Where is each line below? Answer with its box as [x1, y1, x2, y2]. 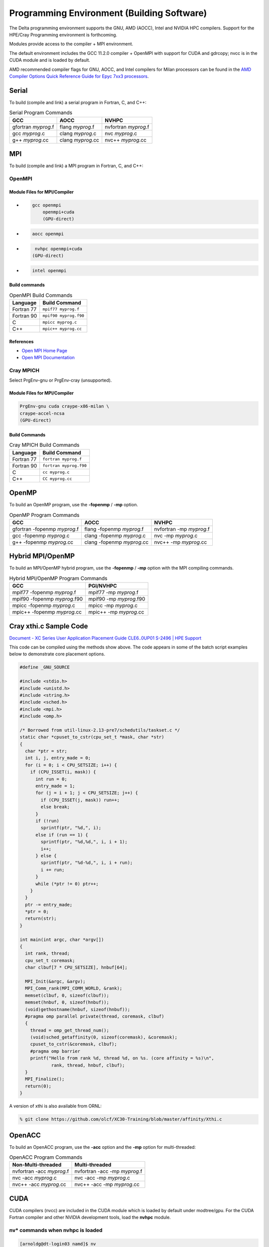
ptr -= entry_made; [25, 902, 73, 907]
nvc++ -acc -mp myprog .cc [74, 1181, 139, 1188]
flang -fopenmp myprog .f [84, 525, 144, 532]
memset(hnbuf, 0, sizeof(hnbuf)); [25, 1000, 110, 1005]
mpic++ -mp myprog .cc [88, 609, 144, 616]
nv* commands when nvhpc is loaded [9, 1227, 103, 1234]
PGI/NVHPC [88, 583, 117, 590]
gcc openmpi [32, 202, 62, 208]
